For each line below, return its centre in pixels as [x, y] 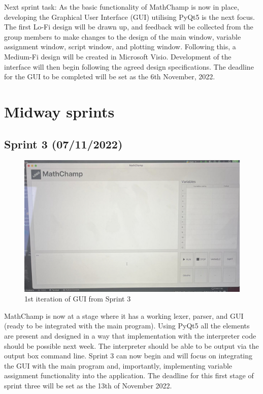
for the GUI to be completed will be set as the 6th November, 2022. [110, 77]
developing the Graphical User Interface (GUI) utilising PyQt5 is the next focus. [129, 17]
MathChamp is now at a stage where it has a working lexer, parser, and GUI [124, 315]
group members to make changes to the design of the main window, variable [123, 36]
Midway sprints [59, 111]
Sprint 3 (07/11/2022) [63, 144]
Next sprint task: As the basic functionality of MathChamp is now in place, [122, 7]
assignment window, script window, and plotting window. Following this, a [120, 47]
